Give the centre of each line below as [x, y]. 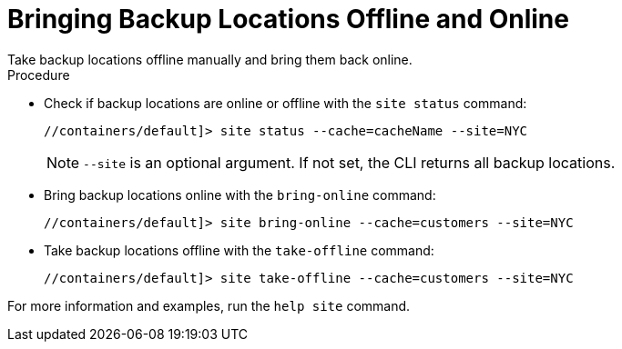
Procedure [39, 75]
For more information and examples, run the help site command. [209, 305]
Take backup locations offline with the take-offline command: [239, 250]
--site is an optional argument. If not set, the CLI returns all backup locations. [349, 162]
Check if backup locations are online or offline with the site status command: [286, 103]
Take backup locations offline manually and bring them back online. [210, 59]
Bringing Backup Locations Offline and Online [288, 19]
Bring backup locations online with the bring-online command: [240, 194]
